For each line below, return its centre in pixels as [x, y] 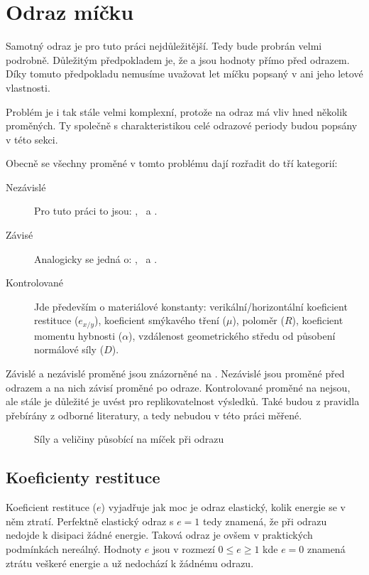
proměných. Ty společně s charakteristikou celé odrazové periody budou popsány [182, 125]
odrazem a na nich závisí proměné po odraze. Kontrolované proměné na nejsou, [178, 387]
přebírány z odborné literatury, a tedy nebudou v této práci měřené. [154, 415]
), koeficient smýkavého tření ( [160, 320]
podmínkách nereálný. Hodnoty [74, 549]
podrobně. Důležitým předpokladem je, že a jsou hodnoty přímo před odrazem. [178, 59]
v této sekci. [32, 139]
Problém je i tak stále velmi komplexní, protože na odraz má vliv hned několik [177, 111]
